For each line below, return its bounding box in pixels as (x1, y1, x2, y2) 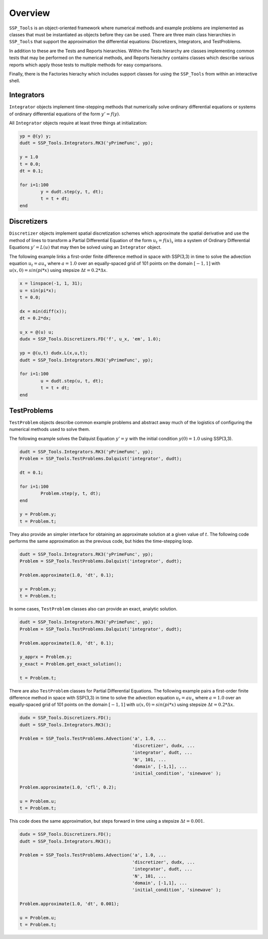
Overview (9, 7, 50, 18)
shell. (9, 78, 20, 84)
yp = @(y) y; (19, 133, 52, 139)
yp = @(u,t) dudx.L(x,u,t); (19, 350, 88, 356)
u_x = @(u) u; (19, 330, 54, 335)
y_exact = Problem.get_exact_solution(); (19, 661, 122, 667)
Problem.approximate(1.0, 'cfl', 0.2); (19, 784, 117, 790)
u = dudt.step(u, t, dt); (40, 378, 104, 384)
